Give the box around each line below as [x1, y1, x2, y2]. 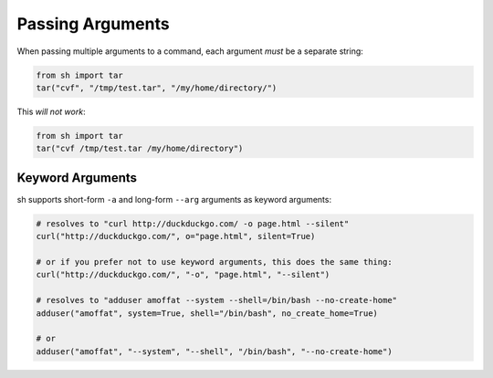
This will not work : [16, 106, 86, 117]
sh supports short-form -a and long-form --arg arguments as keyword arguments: [16, 194, 332, 205]
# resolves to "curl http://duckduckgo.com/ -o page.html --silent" [36, 218, 350, 228]
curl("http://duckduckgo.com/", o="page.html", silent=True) [36, 231, 316, 242]
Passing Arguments [16, 14, 170, 34]
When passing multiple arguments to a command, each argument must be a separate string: [16, 46, 364, 57]
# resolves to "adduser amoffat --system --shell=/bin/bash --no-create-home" [36, 295, 397, 306]
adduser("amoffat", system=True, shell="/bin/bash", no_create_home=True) [36, 308, 379, 319]
